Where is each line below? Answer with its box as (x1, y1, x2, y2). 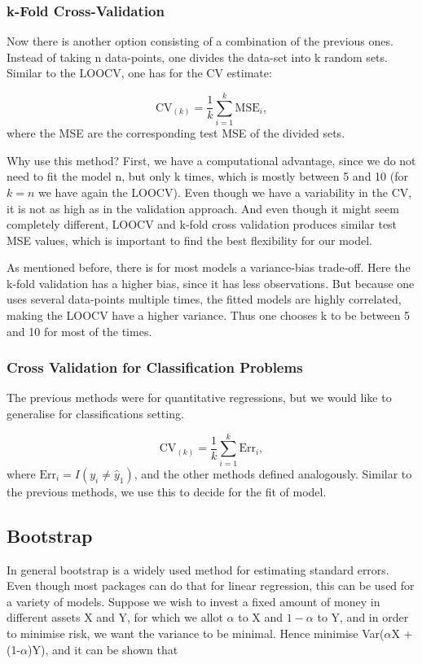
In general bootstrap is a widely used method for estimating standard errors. (7, 561, 389, 578)
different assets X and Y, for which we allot (7, 609, 223, 626)
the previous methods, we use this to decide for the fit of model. (7, 483, 327, 500)
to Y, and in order (317, 609, 409, 626)
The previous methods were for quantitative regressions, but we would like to (7, 389, 392, 406)
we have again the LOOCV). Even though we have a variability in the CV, (38, 183, 412, 200)
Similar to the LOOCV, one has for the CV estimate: (7, 64, 272, 81)
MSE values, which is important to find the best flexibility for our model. (7, 231, 372, 248)
